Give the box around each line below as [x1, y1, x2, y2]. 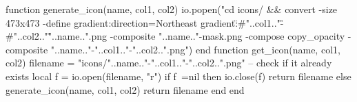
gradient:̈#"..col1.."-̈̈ [200, 15, 284, 29]
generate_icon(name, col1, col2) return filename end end [6, 82, 245, 97]
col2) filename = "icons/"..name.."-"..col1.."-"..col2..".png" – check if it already [6, 55, 332, 70]
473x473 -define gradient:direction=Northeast [6, 15, 198, 29]
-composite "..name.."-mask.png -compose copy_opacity [110, 29, 345, 43]
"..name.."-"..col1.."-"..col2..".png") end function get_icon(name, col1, [50, 42, 340, 56]
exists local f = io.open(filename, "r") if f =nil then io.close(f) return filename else [6, 68, 351, 83]
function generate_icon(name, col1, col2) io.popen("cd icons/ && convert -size [6, 2, 338, 16]
